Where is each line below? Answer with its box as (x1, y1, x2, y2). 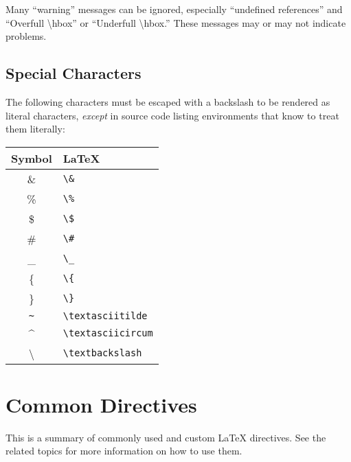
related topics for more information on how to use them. (5, 443, 242, 458)
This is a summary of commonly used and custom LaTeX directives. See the (5, 430, 326, 444)
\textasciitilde (63, 310, 148, 321)
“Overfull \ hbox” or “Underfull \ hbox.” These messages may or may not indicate (5, 15, 346, 30)
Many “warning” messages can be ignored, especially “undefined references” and (5, 2, 343, 16)
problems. (5, 29, 47, 43)
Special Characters (5, 62, 141, 84)
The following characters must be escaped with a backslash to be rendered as (5, 94, 330, 108)
